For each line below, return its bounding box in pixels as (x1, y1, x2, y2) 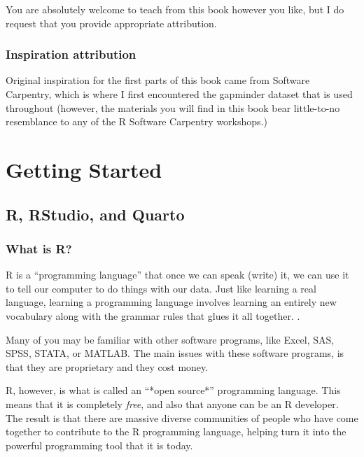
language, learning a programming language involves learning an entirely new (6, 295, 337, 309)
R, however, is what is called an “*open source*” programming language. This (6, 383, 341, 398)
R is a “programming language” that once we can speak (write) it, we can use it (6, 267, 349, 282)
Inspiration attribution (6, 45, 136, 63)
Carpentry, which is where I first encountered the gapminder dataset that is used (6, 87, 353, 101)
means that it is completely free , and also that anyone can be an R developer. (6, 396, 339, 411)
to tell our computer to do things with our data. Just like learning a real (6, 281, 316, 295)
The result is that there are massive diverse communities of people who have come (6, 410, 358, 425)
